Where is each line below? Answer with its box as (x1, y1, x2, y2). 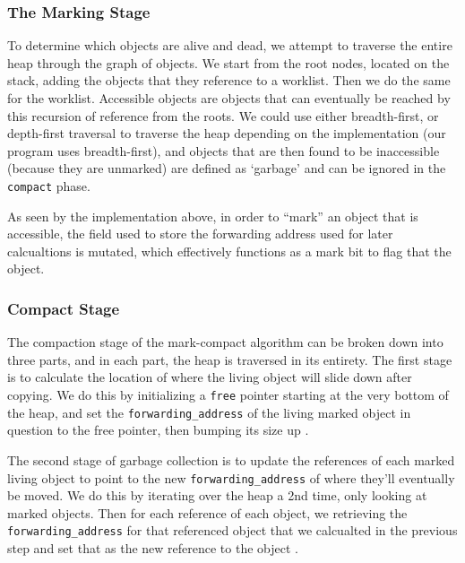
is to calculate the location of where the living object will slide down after (7, 368, 412, 386)
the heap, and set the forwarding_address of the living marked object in (7, 403, 411, 421)
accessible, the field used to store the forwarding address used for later (7, 224, 393, 243)
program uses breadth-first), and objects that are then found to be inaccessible (7, 141, 440, 160)
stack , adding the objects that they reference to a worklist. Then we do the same (7, 71, 451, 90)
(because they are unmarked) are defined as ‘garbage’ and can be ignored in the (7, 159, 446, 178)
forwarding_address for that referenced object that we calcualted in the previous (7, 521, 458, 540)
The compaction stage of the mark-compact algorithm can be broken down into (7, 333, 443, 351)
